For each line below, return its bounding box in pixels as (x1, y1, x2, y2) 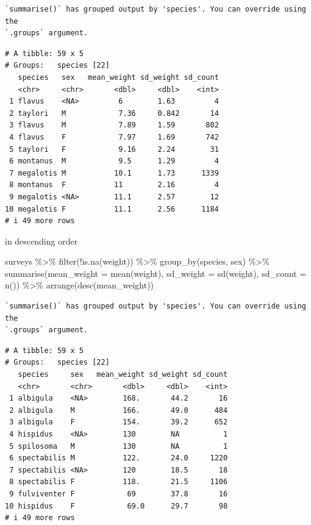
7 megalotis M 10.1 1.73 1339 (9, 168, 219, 177)
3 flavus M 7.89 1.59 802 (9, 121, 219, 130)
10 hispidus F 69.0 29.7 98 (5, 501, 228, 510)
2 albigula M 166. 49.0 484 (9, 405, 228, 415)
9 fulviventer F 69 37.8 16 (9, 489, 228, 498)
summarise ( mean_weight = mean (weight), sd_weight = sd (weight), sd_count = (5, 266, 307, 279)
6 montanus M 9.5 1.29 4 (9, 157, 219, 166)
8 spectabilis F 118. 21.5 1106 (9, 477, 228, 487)
